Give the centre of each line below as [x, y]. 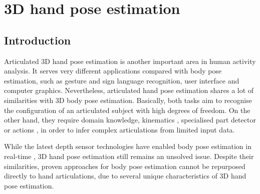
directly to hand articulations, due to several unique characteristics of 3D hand [125, 176]
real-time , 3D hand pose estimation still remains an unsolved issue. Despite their [129, 156]
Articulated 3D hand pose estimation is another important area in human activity [130, 61]
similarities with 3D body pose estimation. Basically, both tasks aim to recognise [128, 100]
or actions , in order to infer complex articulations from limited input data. [119, 129]
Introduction [38, 40]
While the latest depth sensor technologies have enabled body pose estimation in [128, 146]
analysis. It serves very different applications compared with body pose [113, 71]
